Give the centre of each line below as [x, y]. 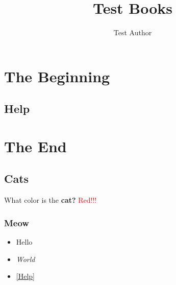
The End [35, 146]
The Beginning [57, 76]
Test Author [133, 32]
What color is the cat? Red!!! [51, 200]
